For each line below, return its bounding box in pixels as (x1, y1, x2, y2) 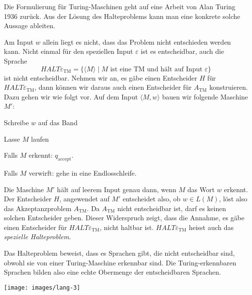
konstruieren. (209, 82, 248, 92)
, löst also (219, 194, 248, 204)
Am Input (4, 36, 33, 47)
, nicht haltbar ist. (99, 222, 154, 232)
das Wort (187, 184, 215, 194)
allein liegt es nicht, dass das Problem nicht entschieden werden (43, 36, 231, 47)
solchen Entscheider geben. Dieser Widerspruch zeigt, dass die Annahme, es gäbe (4, 213, 245, 223)
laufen (31, 133, 49, 144)
